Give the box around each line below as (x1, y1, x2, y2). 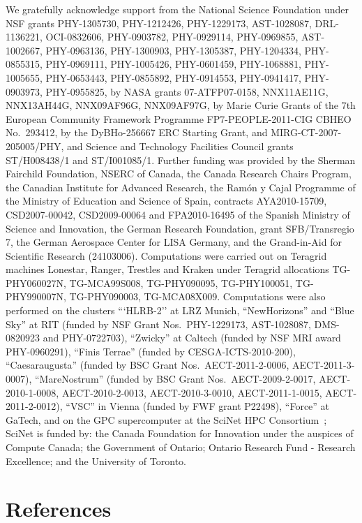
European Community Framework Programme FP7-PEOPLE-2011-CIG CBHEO (6, 111, 352, 126)
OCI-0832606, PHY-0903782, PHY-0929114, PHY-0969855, (45, 29, 299, 44)
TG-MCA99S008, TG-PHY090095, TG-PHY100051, (69, 275, 293, 290)
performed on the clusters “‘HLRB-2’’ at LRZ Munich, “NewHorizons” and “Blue (6, 303, 354, 318)
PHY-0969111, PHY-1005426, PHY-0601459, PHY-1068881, (45, 57, 301, 71)
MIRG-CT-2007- (271, 125, 342, 140)
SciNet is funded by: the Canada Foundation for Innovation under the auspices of (6, 426, 354, 441)
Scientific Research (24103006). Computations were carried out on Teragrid (6, 248, 327, 263)
